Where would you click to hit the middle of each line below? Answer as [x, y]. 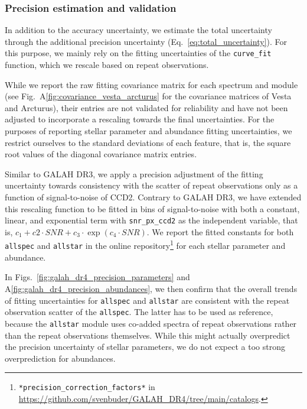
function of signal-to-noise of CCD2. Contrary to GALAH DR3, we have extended [153, 197]
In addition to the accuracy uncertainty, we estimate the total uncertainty [138, 30]
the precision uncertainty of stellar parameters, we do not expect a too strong [145, 347]
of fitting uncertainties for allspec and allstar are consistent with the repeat [147, 300]
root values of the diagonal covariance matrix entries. [101, 154]
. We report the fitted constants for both [220, 231]
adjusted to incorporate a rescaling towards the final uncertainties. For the [140, 119]
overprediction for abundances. [60, 358]
